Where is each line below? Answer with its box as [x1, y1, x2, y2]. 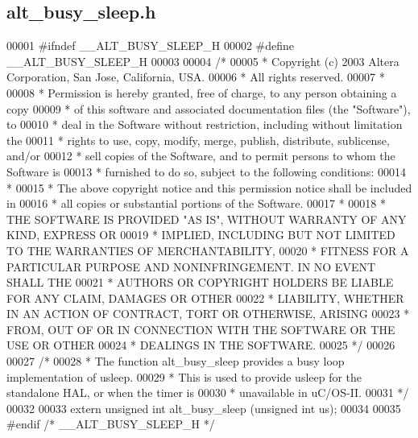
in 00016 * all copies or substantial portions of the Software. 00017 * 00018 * [6, 195, 387, 212]
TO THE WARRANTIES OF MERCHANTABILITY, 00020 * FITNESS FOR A [6, 242, 409, 258]
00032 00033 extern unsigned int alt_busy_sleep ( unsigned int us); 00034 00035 [6, 399, 401, 416]
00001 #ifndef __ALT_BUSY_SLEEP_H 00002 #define [6, 37, 295, 54]
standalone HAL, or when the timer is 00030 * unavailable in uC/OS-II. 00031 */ [6, 384, 409, 401]
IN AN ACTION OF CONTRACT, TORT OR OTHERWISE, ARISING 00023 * [6, 305, 410, 322]
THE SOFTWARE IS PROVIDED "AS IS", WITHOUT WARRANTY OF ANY [6, 210, 407, 227]
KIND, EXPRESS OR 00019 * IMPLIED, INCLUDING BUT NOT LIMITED [6, 226, 395, 243]
